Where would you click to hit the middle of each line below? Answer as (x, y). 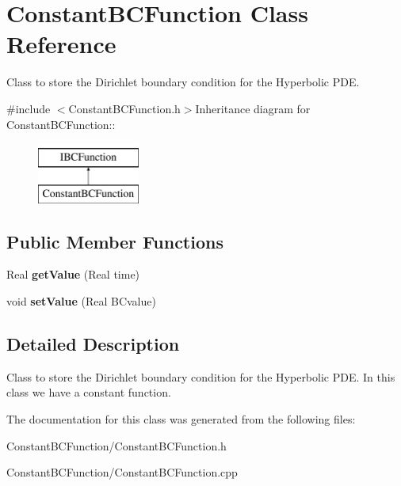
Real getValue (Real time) (73, 274)
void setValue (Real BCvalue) (81, 301)
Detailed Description (93, 344)
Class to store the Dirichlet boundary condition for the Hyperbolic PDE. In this (201, 376)
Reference (61, 44)
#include (29, 108)
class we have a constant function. (89, 392)
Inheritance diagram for (253, 108)
